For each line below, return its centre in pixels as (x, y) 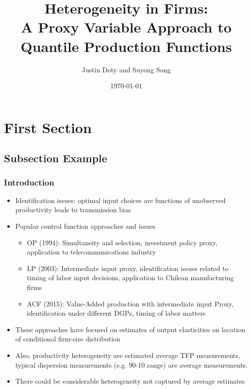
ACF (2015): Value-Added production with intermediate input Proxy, (130, 303)
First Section (48, 127)
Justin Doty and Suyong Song (126, 69)
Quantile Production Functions (126, 46)
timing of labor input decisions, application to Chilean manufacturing (130, 278)
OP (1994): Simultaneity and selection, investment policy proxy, (122, 242)
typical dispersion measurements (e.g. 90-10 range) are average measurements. (131, 364)
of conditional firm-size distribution (68, 339)
